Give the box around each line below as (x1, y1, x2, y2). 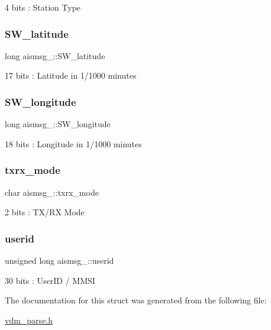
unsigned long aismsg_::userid (5, 254, 114, 267)
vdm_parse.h (5, 313, 53, 326)
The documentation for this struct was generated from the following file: (5, 294, 267, 306)
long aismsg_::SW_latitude (5, 49, 105, 62)
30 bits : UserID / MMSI (5, 274, 95, 286)
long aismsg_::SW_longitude (5, 118, 111, 130)
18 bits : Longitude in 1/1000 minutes (5, 137, 142, 150)
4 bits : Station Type (5, 1, 81, 13)
